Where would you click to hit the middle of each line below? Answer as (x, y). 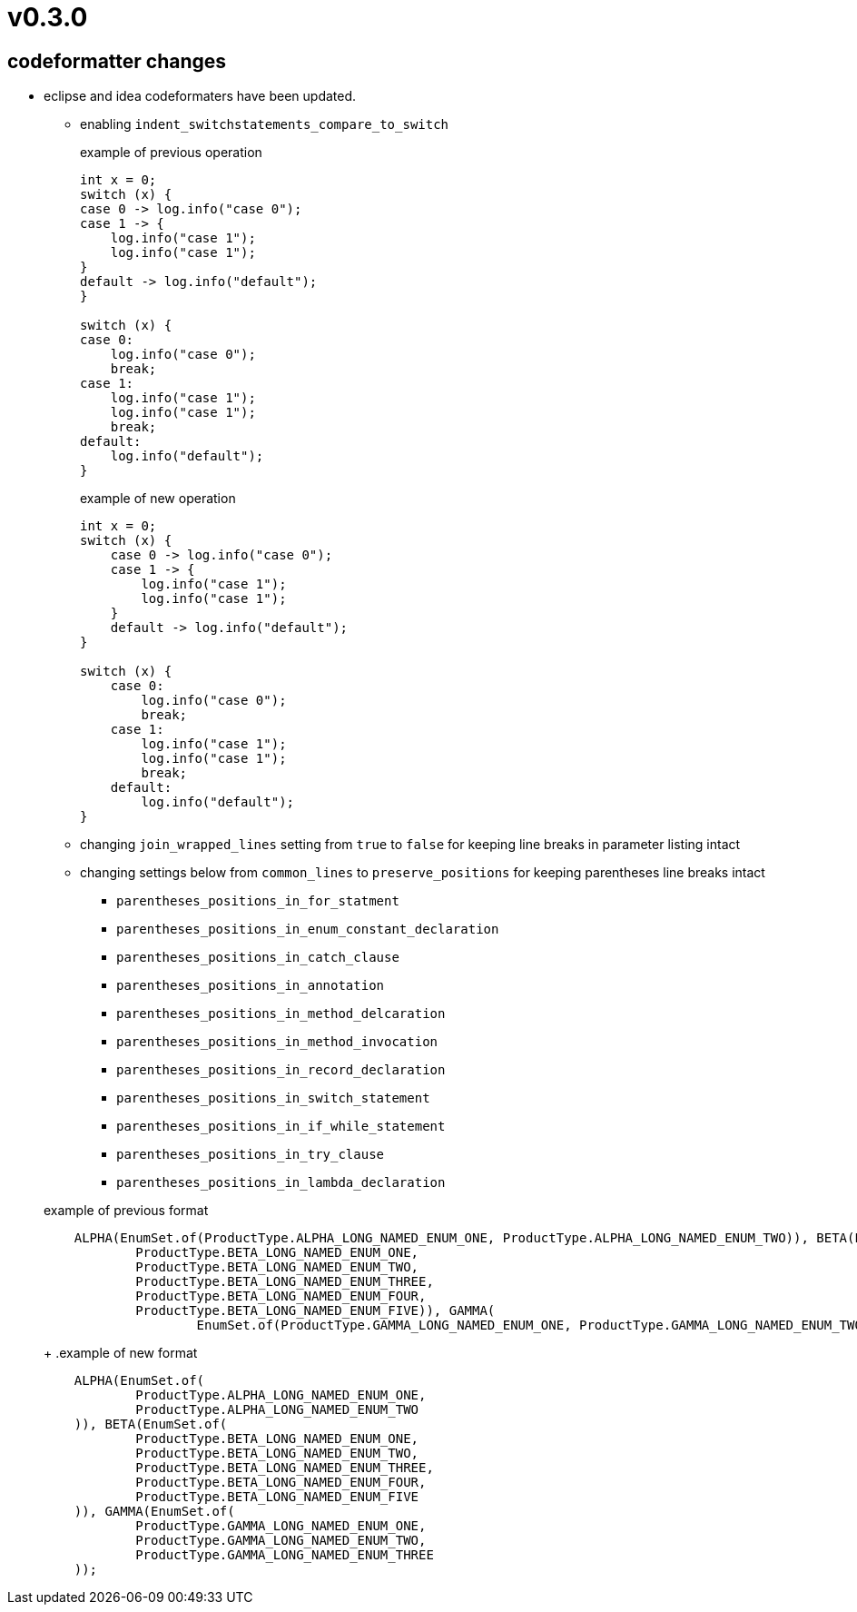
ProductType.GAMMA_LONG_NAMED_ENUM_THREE (285, 1555)
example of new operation (158, 499)
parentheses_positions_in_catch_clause (258, 958)
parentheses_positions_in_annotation (251, 986)
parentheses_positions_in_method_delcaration (281, 1014)
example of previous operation (171, 153)
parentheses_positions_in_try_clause (251, 1155)
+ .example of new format (121, 1353)
